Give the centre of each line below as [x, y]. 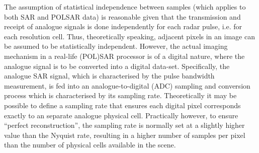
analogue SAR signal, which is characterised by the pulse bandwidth [109, 76]
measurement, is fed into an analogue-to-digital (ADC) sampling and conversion [127, 85]
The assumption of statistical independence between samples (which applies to [125, 7]
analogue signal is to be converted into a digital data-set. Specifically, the [117, 66]
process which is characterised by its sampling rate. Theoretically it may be [120, 95]
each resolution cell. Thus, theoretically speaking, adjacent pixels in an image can [129, 36]
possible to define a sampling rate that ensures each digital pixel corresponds [122, 105]
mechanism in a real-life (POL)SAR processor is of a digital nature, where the [124, 56]
